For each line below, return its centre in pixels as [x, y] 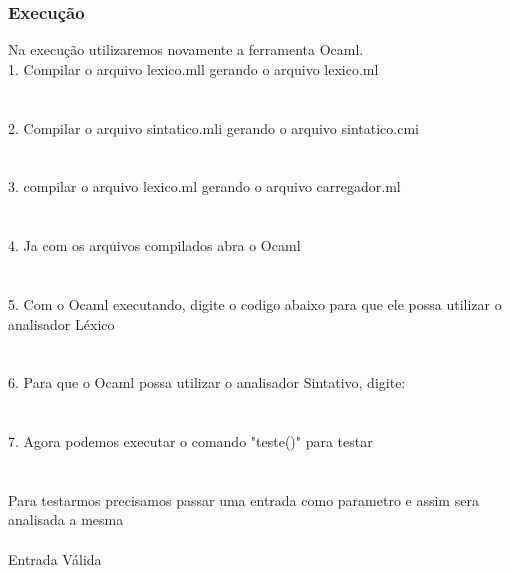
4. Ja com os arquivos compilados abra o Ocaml [154, 245]
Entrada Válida [55, 558]
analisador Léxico [61, 323]
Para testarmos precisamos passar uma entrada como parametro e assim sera [243, 499]
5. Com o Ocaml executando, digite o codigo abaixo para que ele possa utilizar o [255, 303]
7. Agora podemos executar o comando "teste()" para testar [190, 441]
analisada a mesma [66, 519]
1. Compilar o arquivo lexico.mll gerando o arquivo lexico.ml [193, 68]
